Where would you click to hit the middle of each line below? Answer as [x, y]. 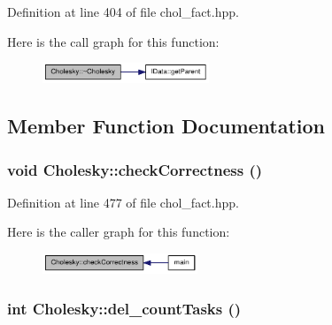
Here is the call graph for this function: [113, 41]
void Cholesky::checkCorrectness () [135, 169]
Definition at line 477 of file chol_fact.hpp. [123, 202]
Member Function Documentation [166, 126]
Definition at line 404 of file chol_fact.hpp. [123, 11]
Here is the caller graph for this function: [119, 232]
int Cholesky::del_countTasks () [124, 308]
